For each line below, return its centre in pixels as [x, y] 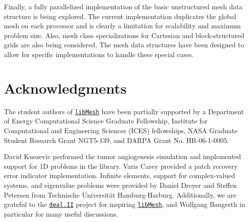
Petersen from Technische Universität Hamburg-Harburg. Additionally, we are [120, 194]
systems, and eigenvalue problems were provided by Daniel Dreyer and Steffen [121, 185]
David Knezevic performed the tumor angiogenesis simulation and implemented [123, 156]
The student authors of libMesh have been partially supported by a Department [124, 111]
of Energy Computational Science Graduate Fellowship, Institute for [106, 121]
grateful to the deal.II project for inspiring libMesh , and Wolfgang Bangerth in [125, 204]
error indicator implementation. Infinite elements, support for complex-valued [120, 175]
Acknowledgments [65, 88]
